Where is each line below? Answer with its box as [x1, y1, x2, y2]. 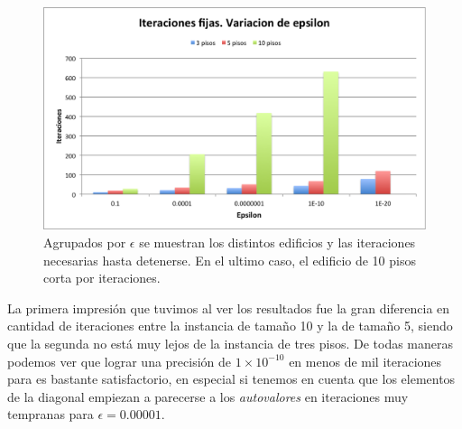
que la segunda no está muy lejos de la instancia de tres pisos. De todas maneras [7, 333, 454, 352]
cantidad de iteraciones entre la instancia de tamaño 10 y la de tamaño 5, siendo [7, 316, 453, 335]
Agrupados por [43, 232, 126, 251]
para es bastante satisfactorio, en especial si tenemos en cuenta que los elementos [7, 369, 456, 388]
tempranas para [7, 405, 94, 424]
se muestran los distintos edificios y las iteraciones [139, 232, 416, 251]
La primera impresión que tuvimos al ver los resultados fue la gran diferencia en [7, 298, 450, 317]
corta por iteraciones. [43, 268, 161, 287]
